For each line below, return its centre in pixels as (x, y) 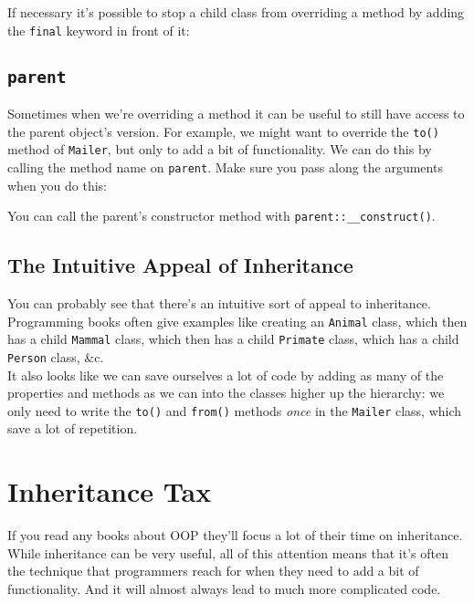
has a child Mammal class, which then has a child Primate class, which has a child (233, 339)
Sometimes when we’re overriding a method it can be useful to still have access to (236, 114)
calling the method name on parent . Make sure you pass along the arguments (225, 167)
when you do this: (57, 185)
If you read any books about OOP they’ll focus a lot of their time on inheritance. (235, 535)
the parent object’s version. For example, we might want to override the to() (223, 131)
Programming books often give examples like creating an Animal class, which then (237, 321)
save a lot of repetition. (73, 428)
